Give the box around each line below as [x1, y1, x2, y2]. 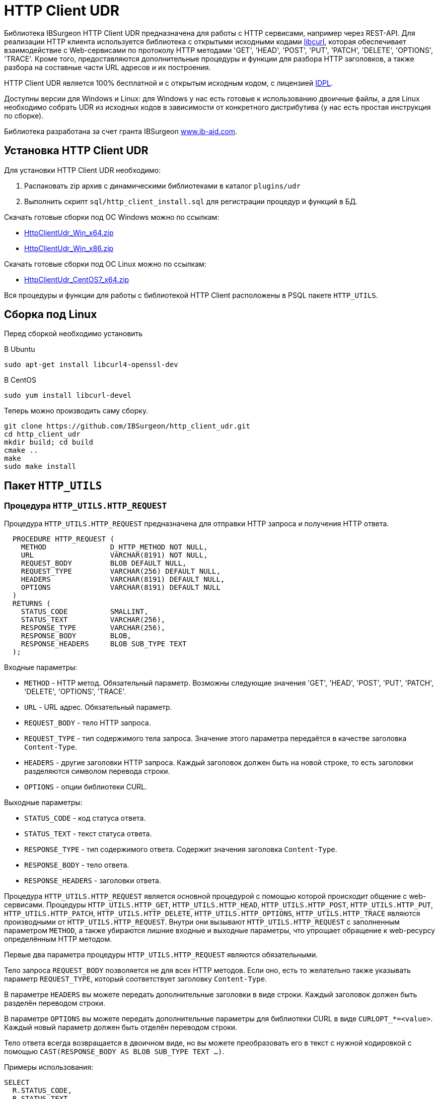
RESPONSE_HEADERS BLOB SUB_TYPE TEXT [21, 639, 187, 648]
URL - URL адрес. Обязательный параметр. [24, 702, 172, 711]
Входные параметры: [4, 662, 78, 671]
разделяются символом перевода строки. [24, 766, 170, 775]
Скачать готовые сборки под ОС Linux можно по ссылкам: [4, 259, 206, 268]
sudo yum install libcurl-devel [4, 391, 131, 400]
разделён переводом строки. [4, 998, 105, 1007]
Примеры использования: [4, 1062, 94, 1071]
